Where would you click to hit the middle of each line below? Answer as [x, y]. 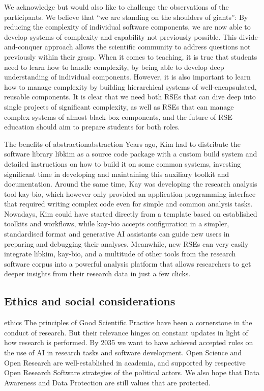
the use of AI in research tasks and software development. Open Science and [123, 353]
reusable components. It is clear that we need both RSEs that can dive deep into [130, 97]
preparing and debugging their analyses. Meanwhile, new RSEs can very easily [126, 243]
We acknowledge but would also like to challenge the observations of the [116, 7]
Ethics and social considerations [90, 301]
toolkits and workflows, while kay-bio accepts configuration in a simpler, [117, 224]
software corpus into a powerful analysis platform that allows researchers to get [128, 263]
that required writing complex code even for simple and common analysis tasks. [128, 204]
